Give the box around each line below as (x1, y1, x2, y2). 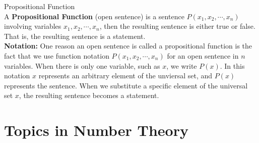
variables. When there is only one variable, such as (4, 60, 160, 71)
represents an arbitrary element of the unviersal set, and (38, 70, 213, 81)
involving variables (4, 21, 61, 31)
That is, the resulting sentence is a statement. (4, 30, 146, 41)
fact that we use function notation (4, 50, 109, 61)
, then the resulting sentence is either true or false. (99, 21, 255, 31)
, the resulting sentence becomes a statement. (19, 90, 159, 101)
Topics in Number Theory (4, 120, 188, 140)
